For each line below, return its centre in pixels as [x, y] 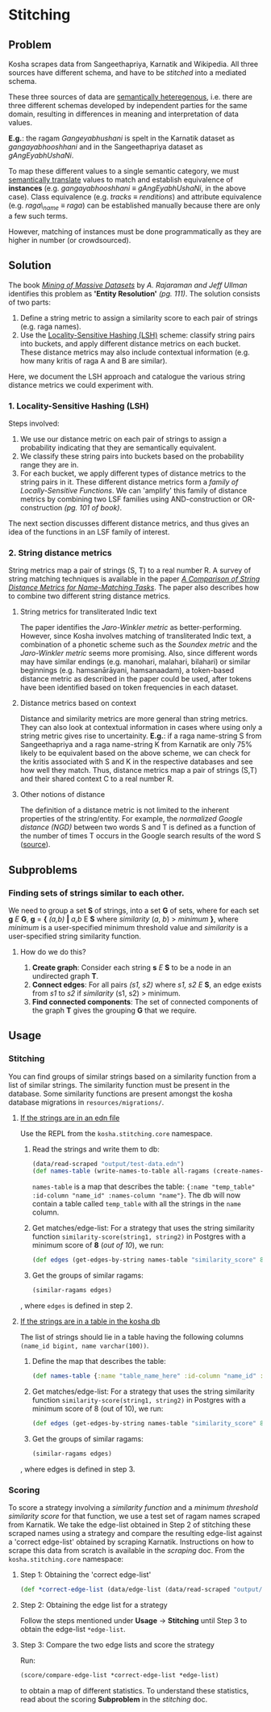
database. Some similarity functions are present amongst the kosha [121, 1093]
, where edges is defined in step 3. [77, 1469]
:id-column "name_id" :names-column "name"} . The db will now [136, 1195]
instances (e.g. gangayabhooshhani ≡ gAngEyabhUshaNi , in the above [127, 188]
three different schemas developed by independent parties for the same [128, 105]
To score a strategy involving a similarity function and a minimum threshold [133, 1507]
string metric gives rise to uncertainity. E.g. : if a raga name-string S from [141, 736]
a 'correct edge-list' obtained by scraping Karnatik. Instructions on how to [131, 1542]
